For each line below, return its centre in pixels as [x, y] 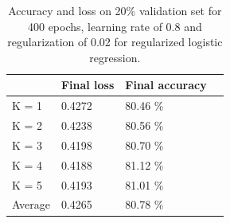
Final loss [88, 85]
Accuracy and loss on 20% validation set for [115, 10]
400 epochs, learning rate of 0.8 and [115, 26]
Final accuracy [166, 85]
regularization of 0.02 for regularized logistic [115, 42]
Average [31, 204]
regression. [115, 57]
